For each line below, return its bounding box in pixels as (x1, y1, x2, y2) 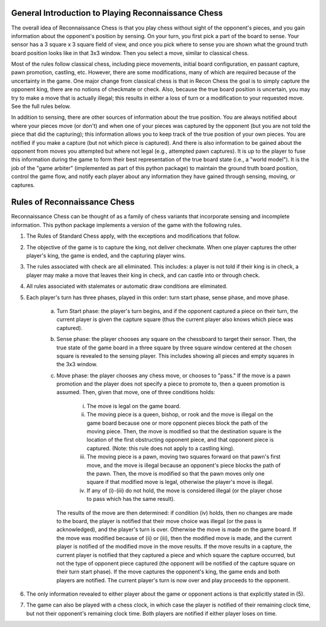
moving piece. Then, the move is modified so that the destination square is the (86, 428, 282, 435)
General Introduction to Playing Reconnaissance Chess (11, 8, 223, 18)
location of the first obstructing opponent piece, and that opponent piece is (86, 436, 274, 444)
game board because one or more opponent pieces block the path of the (86, 419, 268, 427)
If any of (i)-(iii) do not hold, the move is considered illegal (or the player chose (86, 486, 283, 494)
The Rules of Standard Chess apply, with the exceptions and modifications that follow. (26, 232, 240, 240)
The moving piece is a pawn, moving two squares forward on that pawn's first (86, 453, 281, 460)
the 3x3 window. (56, 361, 98, 368)
